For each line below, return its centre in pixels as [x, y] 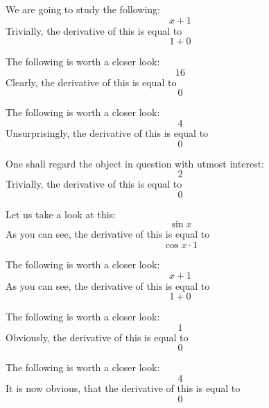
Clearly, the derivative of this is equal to [91, 82]
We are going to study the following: [83, 9]
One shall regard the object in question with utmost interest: [135, 163]
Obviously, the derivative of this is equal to [97, 337]
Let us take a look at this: [61, 214]
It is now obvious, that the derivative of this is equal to [123, 387]
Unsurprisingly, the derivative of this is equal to [107, 132]
